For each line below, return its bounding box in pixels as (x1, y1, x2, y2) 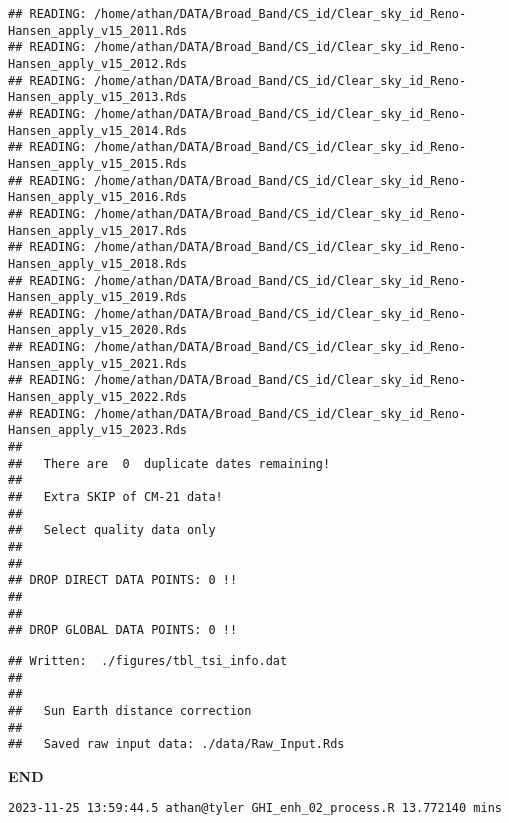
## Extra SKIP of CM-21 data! (8, 490, 223, 505)
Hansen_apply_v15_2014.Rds (8, 123, 187, 138)
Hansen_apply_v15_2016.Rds (8, 190, 187, 205)
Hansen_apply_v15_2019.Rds (8, 290, 187, 305)
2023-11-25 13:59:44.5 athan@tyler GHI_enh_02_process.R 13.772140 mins (8, 801, 502, 816)
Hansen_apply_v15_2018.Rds (8, 256, 187, 271)
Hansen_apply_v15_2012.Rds (8, 56, 187, 71)
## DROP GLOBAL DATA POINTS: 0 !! (8, 623, 238, 638)
